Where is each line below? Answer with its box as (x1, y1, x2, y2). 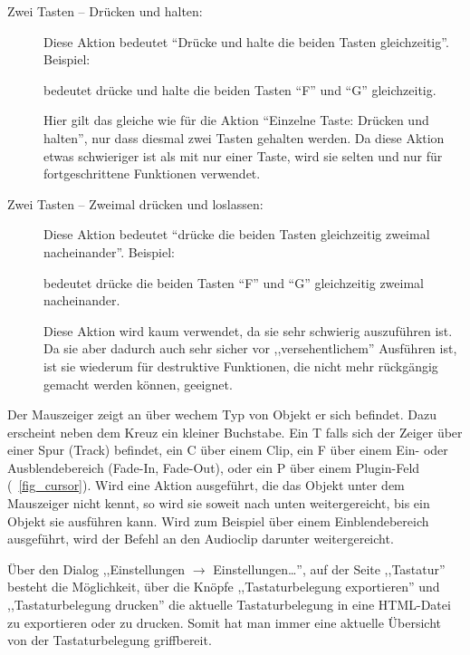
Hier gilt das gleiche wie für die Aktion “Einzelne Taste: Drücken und (43, 111, 429, 130)
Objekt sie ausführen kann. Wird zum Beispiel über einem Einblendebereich (7, 511, 429, 530)
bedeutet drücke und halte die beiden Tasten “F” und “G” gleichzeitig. (43, 80, 436, 99)
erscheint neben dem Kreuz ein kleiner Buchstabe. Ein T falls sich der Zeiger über (7, 422, 463, 441)
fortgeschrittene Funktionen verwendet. (43, 164, 261, 183)
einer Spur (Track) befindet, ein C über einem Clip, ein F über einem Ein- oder (7, 440, 448, 459)
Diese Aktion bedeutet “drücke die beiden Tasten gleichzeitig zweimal (43, 225, 430, 244)
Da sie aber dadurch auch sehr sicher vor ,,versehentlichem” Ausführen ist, (43, 339, 457, 358)
